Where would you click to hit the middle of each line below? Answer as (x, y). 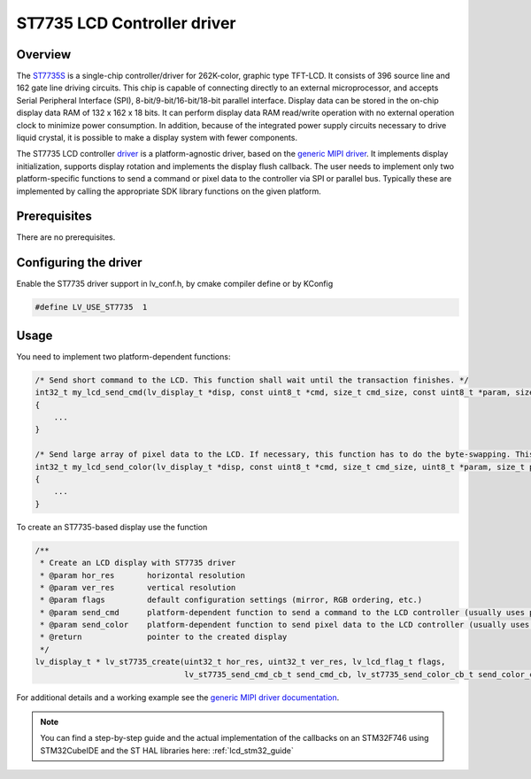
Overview (44, 54)
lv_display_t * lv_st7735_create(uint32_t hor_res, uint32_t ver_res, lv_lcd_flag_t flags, (240, 662)
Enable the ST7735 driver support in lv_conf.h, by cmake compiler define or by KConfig (175, 284)
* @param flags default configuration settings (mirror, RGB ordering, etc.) (231, 600)
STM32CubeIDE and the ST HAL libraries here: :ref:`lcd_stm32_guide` (167, 750)
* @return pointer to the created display (164, 637)
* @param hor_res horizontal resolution (142, 575)
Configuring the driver (79, 262)
